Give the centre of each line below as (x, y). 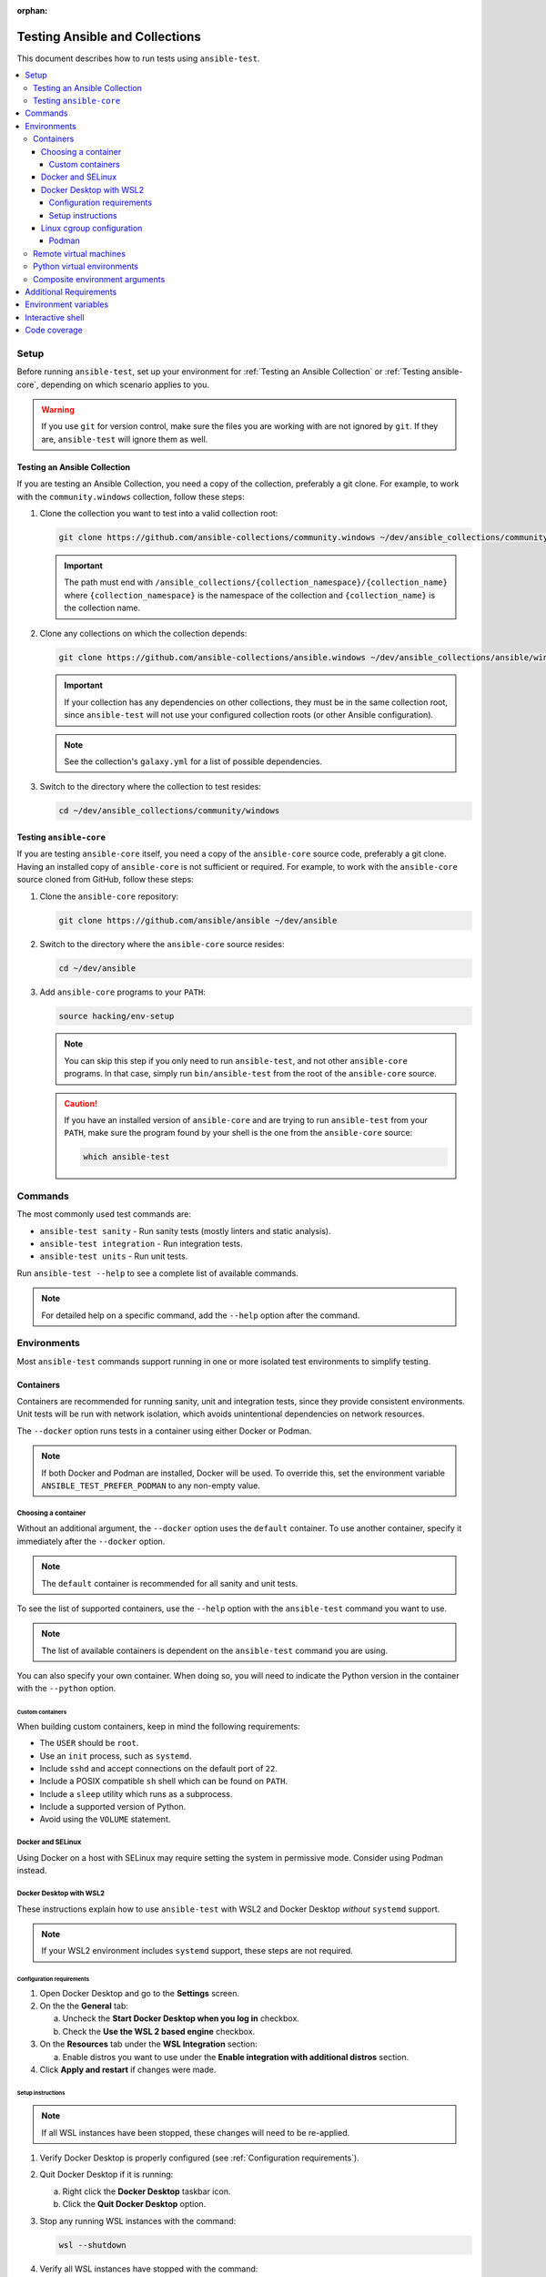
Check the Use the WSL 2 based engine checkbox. (159, 2031)
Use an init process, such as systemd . (116, 1756)
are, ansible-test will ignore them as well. (125, 439)
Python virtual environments (86, 266)
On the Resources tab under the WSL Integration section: (149, 2044)
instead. (32, 1871)
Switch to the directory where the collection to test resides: (150, 787)
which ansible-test (126, 1157)
